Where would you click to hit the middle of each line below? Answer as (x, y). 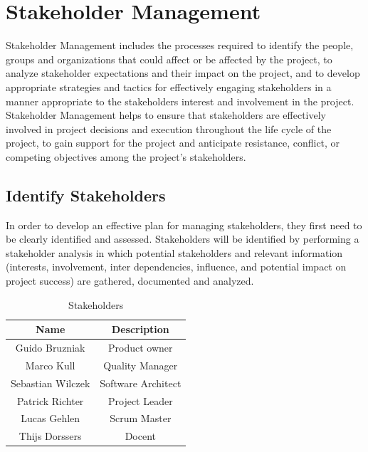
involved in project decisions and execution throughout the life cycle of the (169, 128)
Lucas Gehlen (51, 418)
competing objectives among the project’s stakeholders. (126, 156)
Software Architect (141, 383)
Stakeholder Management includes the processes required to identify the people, (180, 45)
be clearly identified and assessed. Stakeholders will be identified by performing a (183, 239)
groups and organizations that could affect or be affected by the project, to (169, 59)
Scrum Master (141, 418)
